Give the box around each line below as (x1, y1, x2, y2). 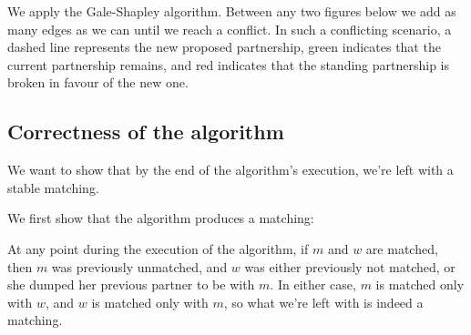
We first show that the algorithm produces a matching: (7, 208, 314, 228)
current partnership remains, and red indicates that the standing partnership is (7, 55, 450, 74)
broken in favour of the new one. (7, 73, 189, 92)
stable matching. (7, 178, 99, 197)
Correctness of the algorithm (7, 117, 284, 146)
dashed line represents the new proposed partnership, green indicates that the (7, 37, 441, 56)
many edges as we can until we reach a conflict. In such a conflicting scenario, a (7, 19, 452, 38)
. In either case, (270, 275, 356, 294)
